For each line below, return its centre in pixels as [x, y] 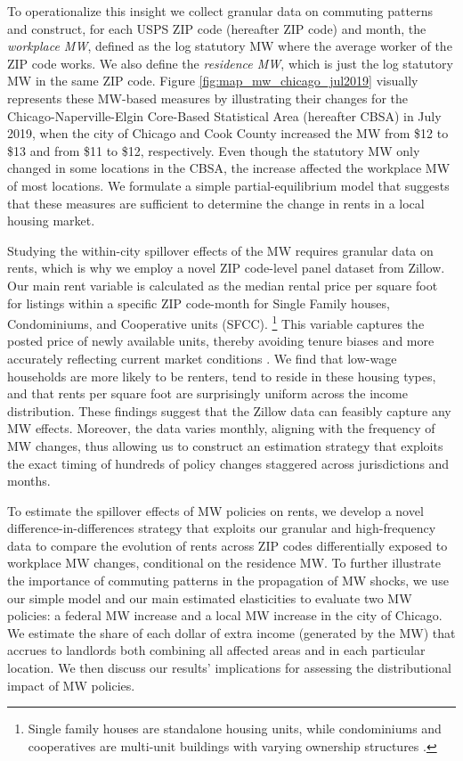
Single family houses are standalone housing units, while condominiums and [235, 728]
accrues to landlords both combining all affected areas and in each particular [216, 650]
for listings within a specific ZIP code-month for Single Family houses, [199, 303]
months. [29, 481]
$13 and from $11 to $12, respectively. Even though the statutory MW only [214, 150]
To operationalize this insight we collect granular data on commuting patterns [220, 11]
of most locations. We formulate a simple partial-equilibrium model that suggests [228, 185]
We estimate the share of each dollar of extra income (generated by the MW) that [231, 632]
